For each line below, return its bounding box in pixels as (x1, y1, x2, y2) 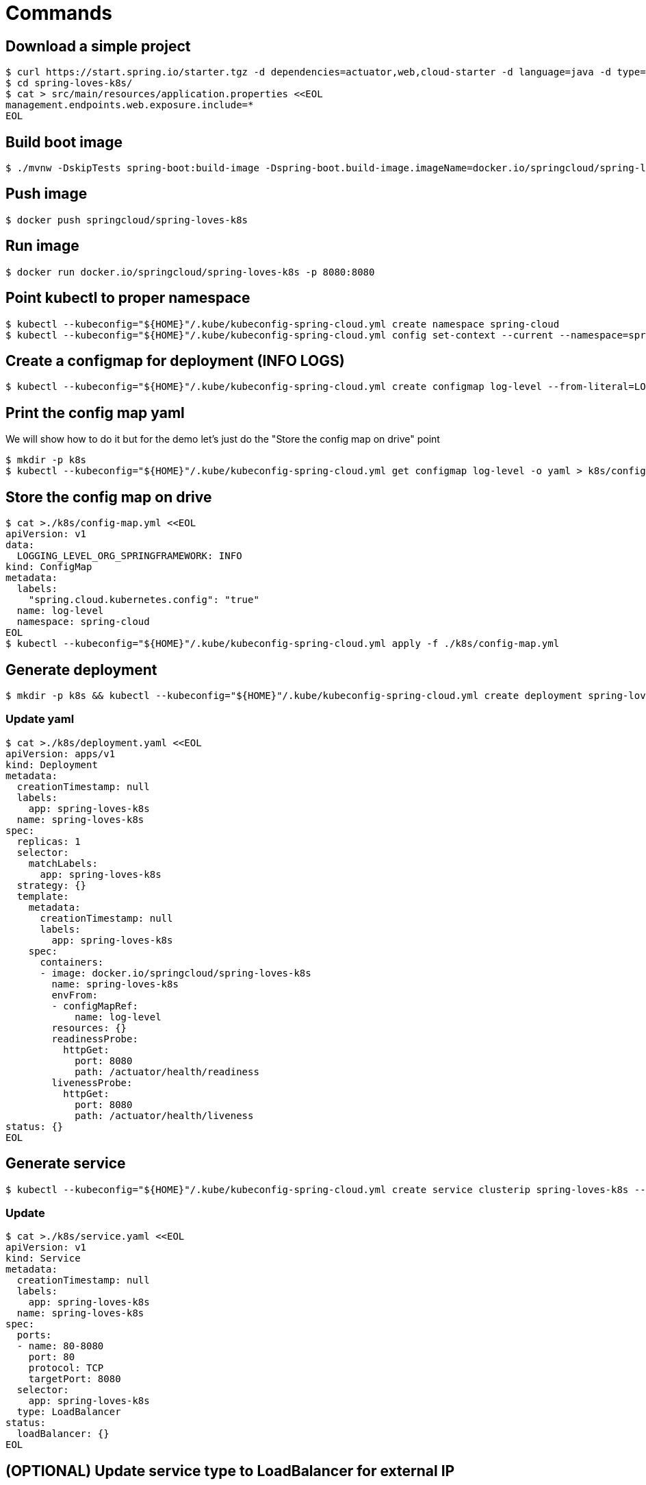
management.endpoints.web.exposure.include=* (5, 99, 254, 111)
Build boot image (5, 133, 123, 151)
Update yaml (5, 712, 75, 726)
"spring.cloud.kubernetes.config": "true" (28, 594, 259, 606)
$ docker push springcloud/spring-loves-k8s (5, 214, 248, 225)
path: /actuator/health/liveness (75, 1109, 254, 1121)
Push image (5, 185, 88, 203)
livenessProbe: (51, 1077, 133, 1088)
